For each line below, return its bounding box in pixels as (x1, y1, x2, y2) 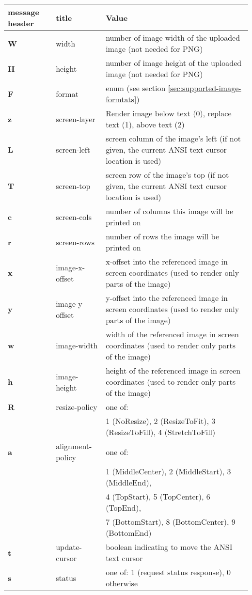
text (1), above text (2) (106, 119, 185, 130)
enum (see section (106, 82, 166, 94)
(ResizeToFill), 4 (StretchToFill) (106, 426, 216, 438)
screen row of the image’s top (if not (106, 169, 229, 180)
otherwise (106, 578, 138, 589)
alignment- (56, 440, 92, 452)
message (8, 6, 39, 17)
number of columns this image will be (106, 205, 234, 217)
